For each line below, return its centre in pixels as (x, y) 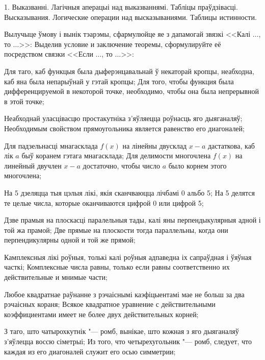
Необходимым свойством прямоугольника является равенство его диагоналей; (124, 128)
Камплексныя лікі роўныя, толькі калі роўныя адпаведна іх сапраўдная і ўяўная (128, 257)
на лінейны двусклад (155, 145)
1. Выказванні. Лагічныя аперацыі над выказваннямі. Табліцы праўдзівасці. (121, 7)
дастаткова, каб (231, 145)
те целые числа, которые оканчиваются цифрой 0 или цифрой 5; (104, 202)
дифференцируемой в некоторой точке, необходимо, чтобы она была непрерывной (131, 91)
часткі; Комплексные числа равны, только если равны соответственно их (117, 267)
